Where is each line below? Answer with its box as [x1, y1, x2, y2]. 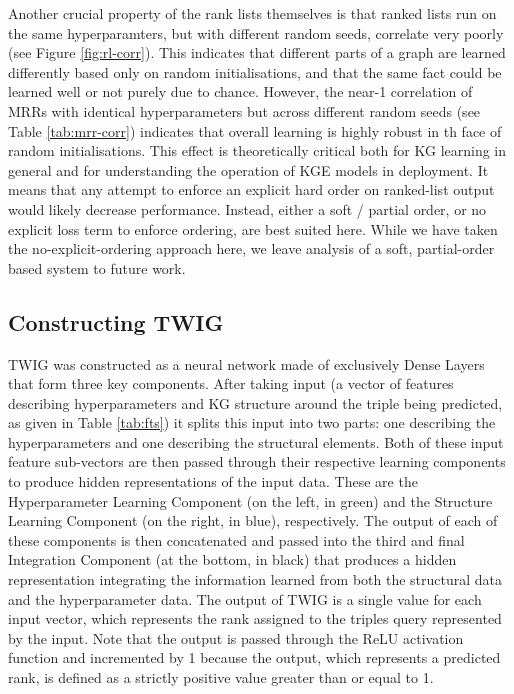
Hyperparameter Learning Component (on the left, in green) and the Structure [8, 490, 493, 511]
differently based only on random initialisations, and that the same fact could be [8, 61, 502, 82]
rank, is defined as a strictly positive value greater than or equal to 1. [8, 667, 434, 688]
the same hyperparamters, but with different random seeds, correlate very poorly [8, 22, 504, 43]
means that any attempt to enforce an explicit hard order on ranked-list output [8, 179, 495, 200]
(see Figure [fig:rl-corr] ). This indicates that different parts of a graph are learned [8, 42, 506, 63]
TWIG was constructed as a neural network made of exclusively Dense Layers [8, 353, 485, 374]
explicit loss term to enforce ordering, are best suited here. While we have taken [8, 218, 498, 239]
